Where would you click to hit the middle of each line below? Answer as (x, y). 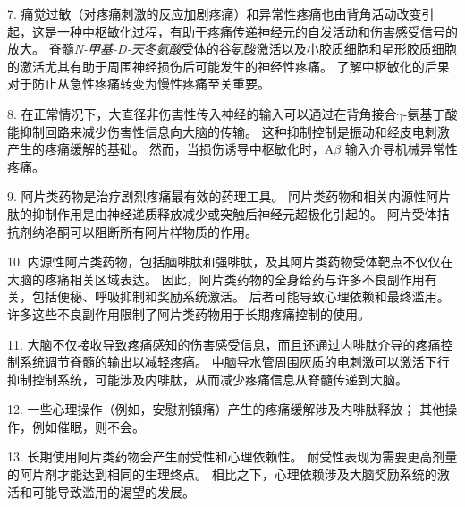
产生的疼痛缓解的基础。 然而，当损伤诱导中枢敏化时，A (171, 149)
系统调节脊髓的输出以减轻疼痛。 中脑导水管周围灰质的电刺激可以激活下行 (234, 362)
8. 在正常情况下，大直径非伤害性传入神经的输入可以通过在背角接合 (202, 113)
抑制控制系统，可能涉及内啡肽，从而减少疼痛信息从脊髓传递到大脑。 (207, 379)
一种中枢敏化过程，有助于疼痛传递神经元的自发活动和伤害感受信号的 (257, 31)
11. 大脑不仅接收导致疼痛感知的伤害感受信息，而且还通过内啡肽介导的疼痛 (224, 344)
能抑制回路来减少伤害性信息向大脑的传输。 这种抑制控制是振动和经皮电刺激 (228, 131)
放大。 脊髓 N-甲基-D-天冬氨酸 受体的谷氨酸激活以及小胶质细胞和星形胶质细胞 (232, 49)
